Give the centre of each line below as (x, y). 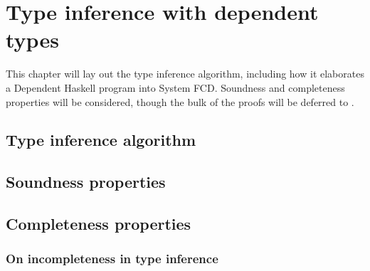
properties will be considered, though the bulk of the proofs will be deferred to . (180, 101)
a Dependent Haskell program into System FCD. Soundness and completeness (175, 87)
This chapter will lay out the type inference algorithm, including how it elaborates (185, 74)
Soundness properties (86, 182)
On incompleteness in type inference (112, 259)
